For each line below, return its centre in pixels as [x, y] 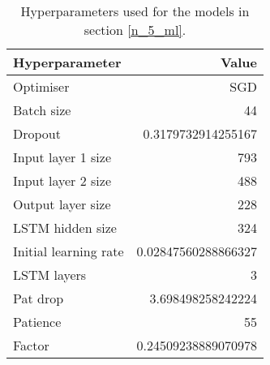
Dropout [37, 133]
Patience [37, 322]
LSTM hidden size [65, 228]
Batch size [42, 110]
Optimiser [41, 86]
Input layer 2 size [62, 180]
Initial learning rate [69, 251]
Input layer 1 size [62, 157]
